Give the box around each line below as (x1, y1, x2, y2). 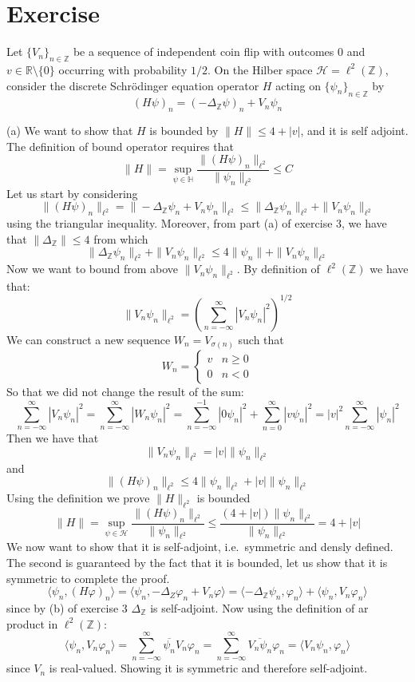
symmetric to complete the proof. (6, 569, 170, 586)
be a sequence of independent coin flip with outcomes (73, 43, 334, 60)
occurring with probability (58, 61, 188, 77)
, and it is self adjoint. (300, 121, 409, 138)
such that (238, 331, 284, 347)
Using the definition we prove (6, 490, 150, 506)
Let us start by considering (6, 184, 138, 201)
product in (6, 615, 58, 632)
